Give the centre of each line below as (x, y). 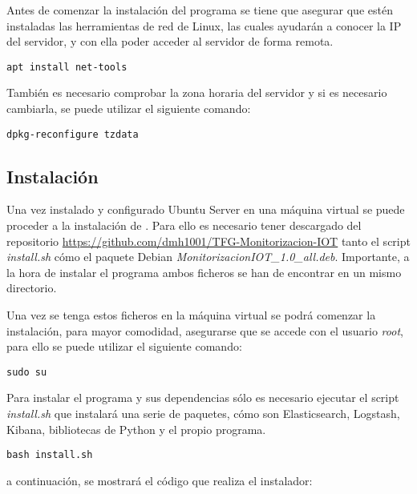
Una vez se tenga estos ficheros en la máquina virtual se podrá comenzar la (191, 315)
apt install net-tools (67, 67)
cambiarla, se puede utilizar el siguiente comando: (129, 108)
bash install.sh (50, 455)
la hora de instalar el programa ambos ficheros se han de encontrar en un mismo (204, 272)
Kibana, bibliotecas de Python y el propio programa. (136, 429)
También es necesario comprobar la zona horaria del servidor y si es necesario (197, 92)
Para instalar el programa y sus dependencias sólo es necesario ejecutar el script (203, 398)
